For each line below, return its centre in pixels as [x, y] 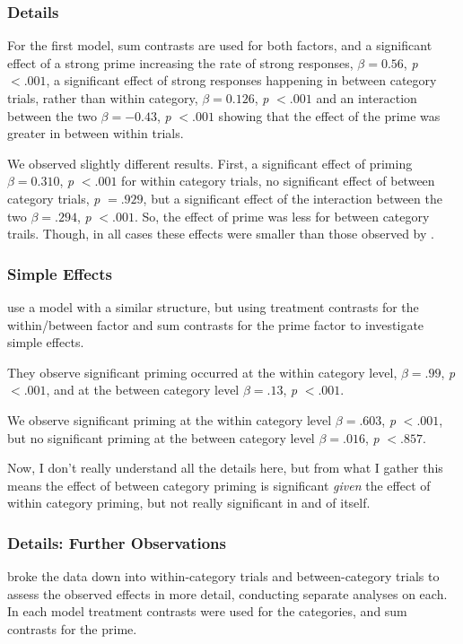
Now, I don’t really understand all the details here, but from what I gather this [225, 468]
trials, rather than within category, [103, 98]
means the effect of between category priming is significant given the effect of [219, 485]
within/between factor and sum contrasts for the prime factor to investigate [216, 324]
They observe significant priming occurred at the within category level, [202, 372]
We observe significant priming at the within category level [170, 419]
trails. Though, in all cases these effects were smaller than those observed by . [221, 234]
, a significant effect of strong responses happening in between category [241, 80]
